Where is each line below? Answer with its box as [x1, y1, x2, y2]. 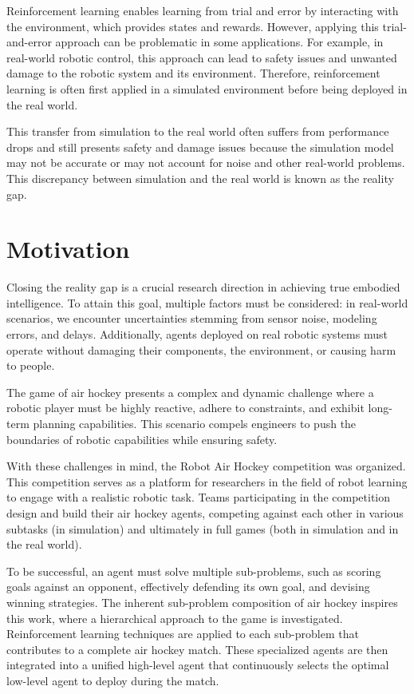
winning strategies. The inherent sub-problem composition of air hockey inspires [6, 593, 398, 610]
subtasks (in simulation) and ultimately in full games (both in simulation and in [6, 520, 399, 537]
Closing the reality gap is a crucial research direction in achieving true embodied [6, 279, 400, 295]
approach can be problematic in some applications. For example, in [55, 34, 384, 50]
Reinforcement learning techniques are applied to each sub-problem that [6, 625, 359, 642]
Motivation [6, 232, 130, 265]
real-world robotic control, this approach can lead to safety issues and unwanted [6, 49, 397, 65]
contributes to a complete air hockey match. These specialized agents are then [6, 640, 388, 657]
